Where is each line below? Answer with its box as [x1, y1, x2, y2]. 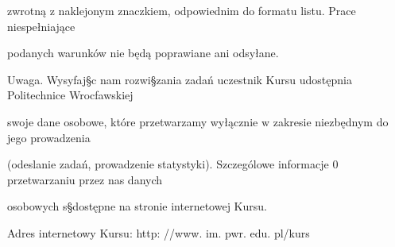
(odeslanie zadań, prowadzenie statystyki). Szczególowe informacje [7, 156, 329, 172]
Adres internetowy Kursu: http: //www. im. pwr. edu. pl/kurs [7, 224, 310, 241]
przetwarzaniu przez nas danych [7, 171, 163, 187]
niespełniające [7, 17, 76, 34]
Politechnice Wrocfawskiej [7, 87, 134, 103]
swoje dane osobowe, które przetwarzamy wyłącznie [7, 113, 258, 129]
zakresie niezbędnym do [273, 113, 389, 129]
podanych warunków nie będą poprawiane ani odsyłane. [7, 44, 279, 61]
